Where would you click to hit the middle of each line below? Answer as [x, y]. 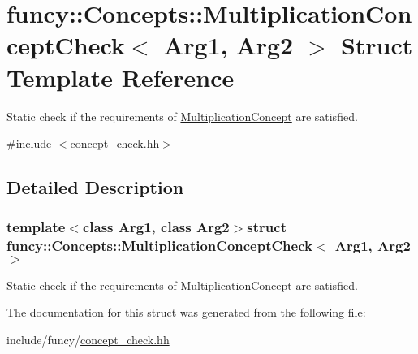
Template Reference [121, 77]
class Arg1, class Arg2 [156, 227]
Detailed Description [95, 187]
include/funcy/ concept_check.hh [88, 339]
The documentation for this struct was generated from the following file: [186, 312]
